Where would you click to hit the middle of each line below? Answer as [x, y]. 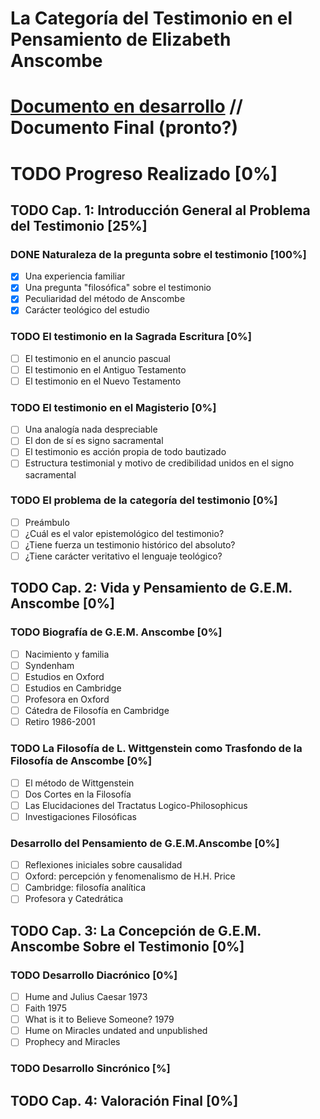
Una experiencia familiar [75, 276]
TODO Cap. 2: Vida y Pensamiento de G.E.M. [151, 588]
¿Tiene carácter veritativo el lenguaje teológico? [123, 556]
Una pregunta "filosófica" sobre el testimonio [118, 288]
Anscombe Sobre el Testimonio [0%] [127, 946]
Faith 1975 [45, 1008]
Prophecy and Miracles [72, 1042]
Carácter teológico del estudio [87, 310]
